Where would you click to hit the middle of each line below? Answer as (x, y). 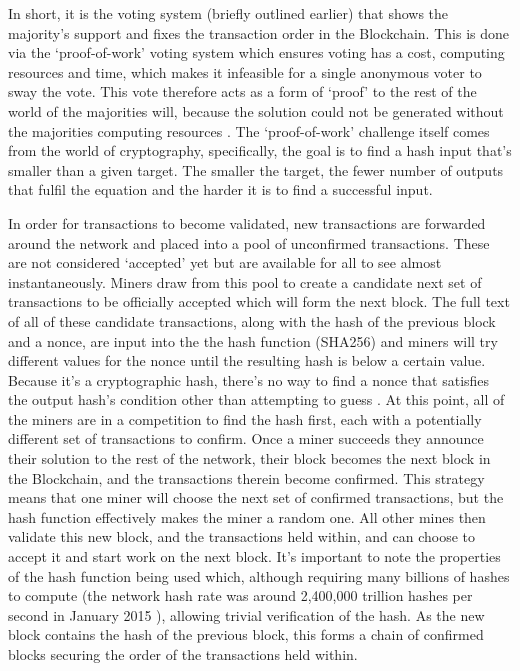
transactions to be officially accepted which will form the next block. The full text (259, 301)
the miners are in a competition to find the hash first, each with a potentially (245, 418)
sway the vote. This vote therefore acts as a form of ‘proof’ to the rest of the (242, 91)
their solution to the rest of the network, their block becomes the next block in (249, 458)
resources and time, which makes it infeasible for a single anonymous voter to (245, 71)
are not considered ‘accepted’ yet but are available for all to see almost (225, 262)
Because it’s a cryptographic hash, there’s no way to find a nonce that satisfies (249, 379)
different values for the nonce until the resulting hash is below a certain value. (247, 360)
